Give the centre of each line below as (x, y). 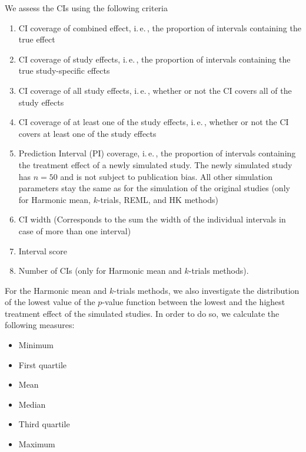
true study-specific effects (64, 71)
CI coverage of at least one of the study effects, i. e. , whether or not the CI (154, 122)
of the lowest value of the (50, 302)
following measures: (40, 325)
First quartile (43, 364)
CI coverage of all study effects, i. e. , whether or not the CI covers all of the (155, 90)
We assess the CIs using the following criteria (87, 8)
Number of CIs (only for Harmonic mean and (100, 271)
